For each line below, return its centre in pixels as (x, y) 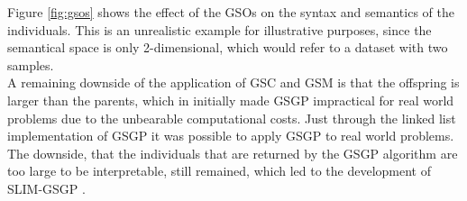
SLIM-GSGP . (46, 188)
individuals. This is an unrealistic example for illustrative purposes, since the (220, 29)
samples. (31, 64)
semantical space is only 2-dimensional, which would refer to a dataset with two (228, 47)
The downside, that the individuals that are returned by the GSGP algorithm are (233, 153)
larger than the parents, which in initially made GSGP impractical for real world (231, 100)
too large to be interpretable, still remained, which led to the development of (220, 171)
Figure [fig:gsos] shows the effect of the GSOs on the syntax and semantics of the (231, 12)
